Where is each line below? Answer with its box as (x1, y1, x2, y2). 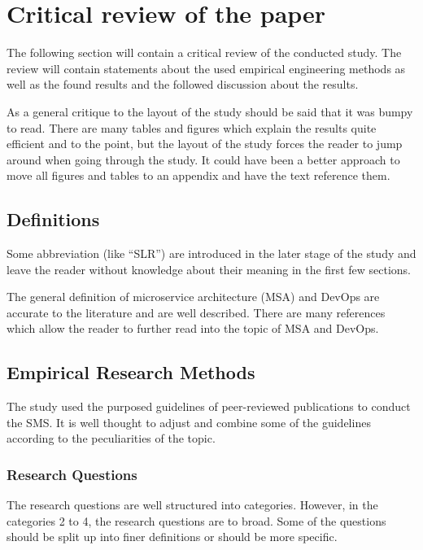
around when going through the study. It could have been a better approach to (7, 151, 400, 168)
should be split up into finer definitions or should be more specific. (7, 528, 338, 545)
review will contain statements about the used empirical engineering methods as (7, 59, 406, 76)
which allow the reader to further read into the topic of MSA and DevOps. (7, 320, 379, 337)
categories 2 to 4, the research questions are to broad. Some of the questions (7, 512, 386, 529)
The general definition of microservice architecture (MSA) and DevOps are (7, 288, 380, 305)
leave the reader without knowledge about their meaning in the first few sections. (7, 260, 411, 277)
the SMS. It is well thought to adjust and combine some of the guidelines (7, 413, 371, 430)
